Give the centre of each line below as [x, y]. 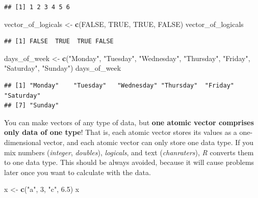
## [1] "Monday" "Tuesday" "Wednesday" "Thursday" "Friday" [119, 85]
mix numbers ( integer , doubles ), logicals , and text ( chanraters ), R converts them [129, 152]
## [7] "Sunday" [32, 106]
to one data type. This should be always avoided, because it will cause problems [129, 162]
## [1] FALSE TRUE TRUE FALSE [59, 41]
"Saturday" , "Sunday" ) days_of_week [63, 68]
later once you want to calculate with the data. [78, 172]
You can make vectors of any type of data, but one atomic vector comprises [129, 122]
